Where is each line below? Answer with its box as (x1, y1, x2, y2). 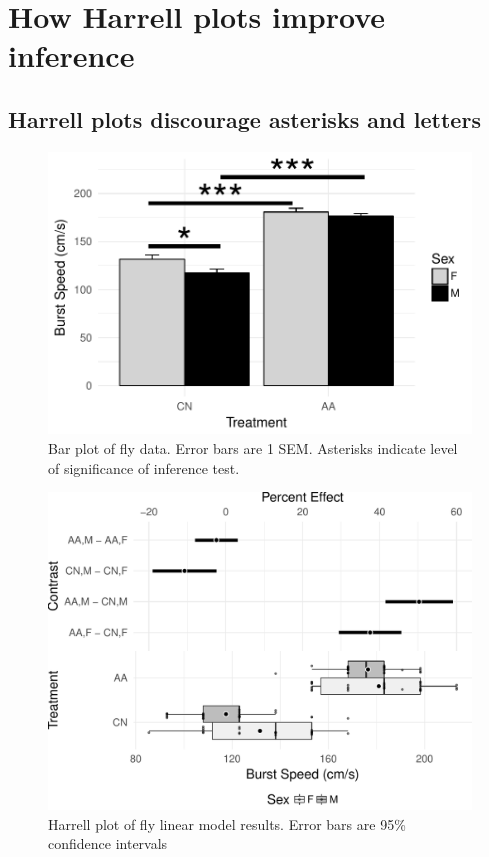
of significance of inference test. (48, 457, 240, 478)
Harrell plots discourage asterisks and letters (8, 103, 481, 134)
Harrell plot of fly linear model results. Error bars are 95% (48, 813, 406, 834)
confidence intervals (48, 833, 168, 854)
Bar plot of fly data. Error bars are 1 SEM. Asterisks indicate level (48, 438, 458, 459)
